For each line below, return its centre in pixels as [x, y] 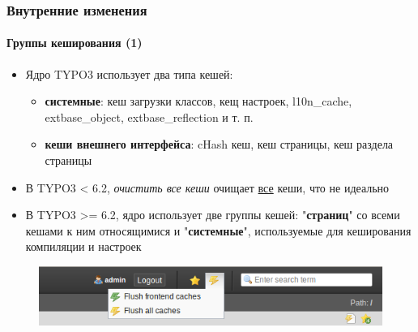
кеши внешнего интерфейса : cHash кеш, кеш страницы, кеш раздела [219, 144]
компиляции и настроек [83, 246]
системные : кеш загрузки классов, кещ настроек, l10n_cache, [198, 101]
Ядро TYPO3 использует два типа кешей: [129, 73]
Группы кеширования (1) [75, 43]
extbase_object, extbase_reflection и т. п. [149, 116]
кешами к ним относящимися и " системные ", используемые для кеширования [218, 230]
